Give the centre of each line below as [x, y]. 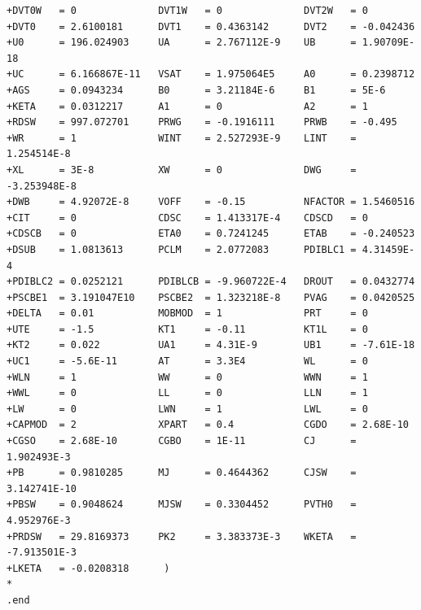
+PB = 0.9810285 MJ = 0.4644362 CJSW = [182, 473]
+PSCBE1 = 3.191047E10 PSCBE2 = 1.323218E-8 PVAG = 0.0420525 [211, 297]
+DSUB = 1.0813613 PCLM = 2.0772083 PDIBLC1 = [182, 249]
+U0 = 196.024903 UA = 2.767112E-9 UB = [182, 43]
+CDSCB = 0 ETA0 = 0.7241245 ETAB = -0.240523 [211, 234]
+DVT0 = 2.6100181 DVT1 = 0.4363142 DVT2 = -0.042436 [211, 26]
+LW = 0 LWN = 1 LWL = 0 [187, 409]
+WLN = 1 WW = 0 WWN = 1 [187, 377]
